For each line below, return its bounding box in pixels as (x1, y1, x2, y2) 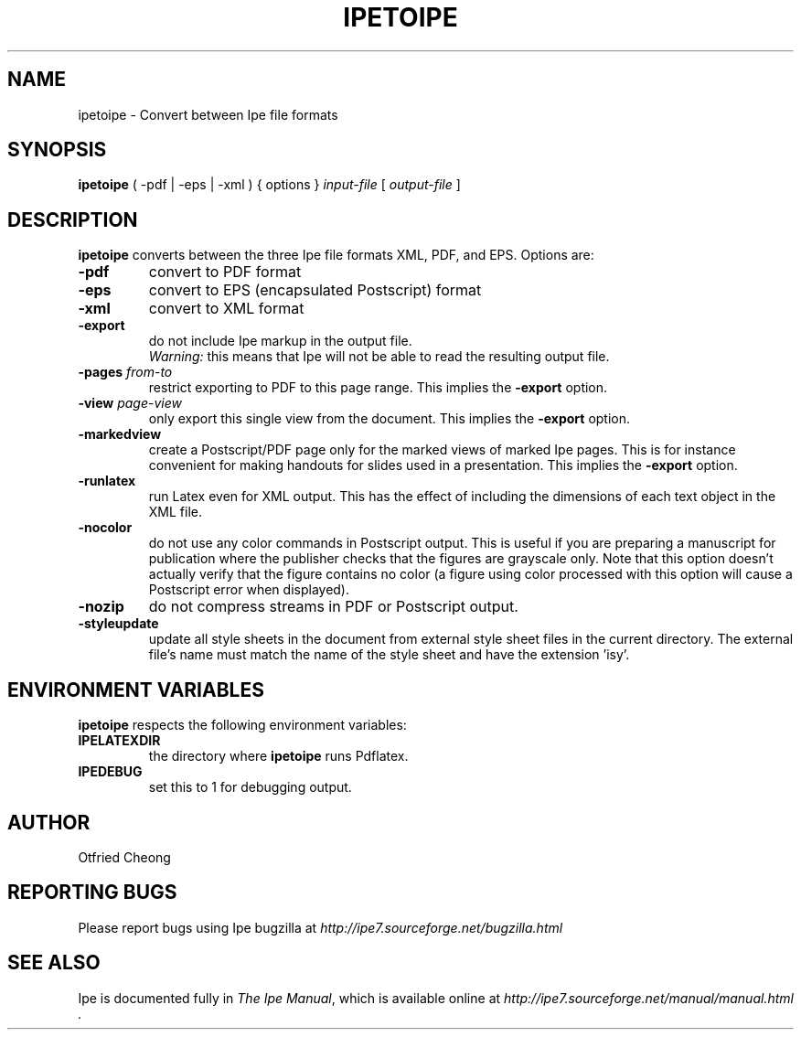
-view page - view (78, 395, 182, 412)
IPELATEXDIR (78, 732, 161, 749)
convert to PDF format (148, 262, 302, 282)
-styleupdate (78, 615, 159, 632)
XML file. (148, 504, 203, 520)
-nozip (78, 597, 124, 616)
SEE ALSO (7, 951, 101, 975)
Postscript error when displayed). (148, 582, 350, 598)
